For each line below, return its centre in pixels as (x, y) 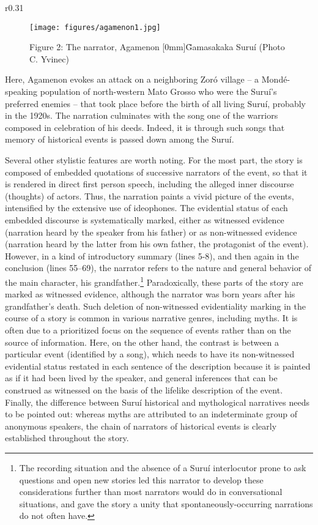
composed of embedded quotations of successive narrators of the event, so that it (156, 172)
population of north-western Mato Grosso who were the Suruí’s (158, 91)
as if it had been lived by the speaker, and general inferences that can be (141, 378)
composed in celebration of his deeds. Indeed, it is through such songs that (145, 127)
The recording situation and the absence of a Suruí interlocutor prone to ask (163, 467)
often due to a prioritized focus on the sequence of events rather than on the (148, 330)
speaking (21, 91)
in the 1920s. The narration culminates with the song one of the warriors (142, 115)
